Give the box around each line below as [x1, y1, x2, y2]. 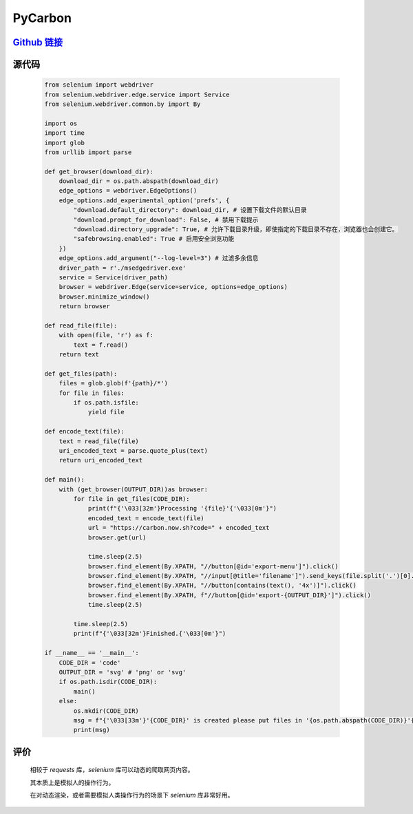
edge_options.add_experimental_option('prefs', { [59, 196, 230, 204]
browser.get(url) [87, 533, 147, 542]
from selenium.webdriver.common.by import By [44, 100, 201, 108]
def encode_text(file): [44, 427, 125, 436]
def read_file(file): [44, 321, 118, 330]
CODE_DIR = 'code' [59, 658, 121, 667]
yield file [87, 408, 125, 416]
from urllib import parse [44, 148, 132, 156]
